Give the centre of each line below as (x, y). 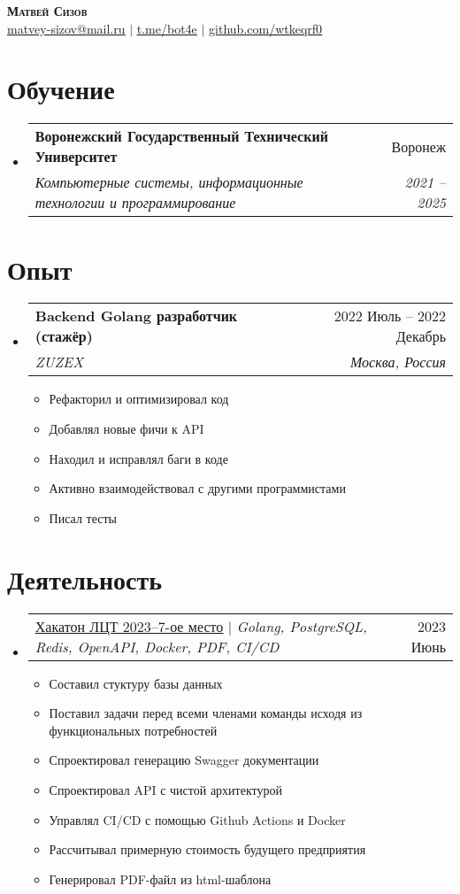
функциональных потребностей (133, 730)
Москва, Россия (398, 362)
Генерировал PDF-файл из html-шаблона (160, 879)
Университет (76, 157)
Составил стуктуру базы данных (136, 683)
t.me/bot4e (167, 28)
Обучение (61, 89)
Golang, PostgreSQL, (302, 626)
